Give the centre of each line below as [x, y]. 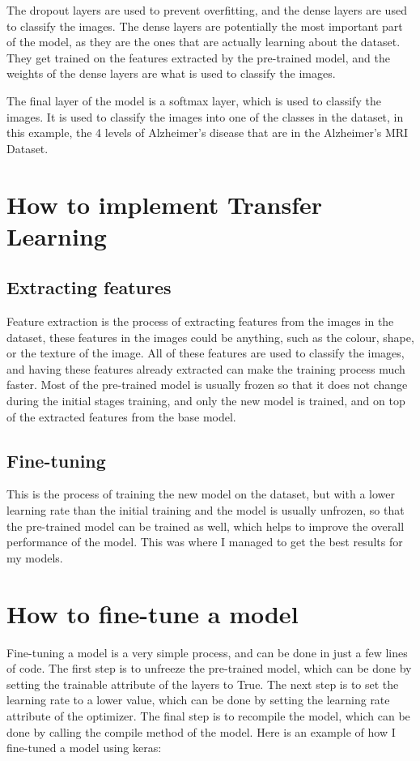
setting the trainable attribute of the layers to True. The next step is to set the [203, 684]
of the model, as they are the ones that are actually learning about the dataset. [204, 42]
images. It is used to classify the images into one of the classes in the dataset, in [205, 116]
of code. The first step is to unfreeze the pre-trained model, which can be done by [209, 668]
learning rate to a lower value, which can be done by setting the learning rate [198, 700]
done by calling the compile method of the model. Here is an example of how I [201, 731]
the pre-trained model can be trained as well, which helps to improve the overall [206, 526]
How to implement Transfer [164, 204]
